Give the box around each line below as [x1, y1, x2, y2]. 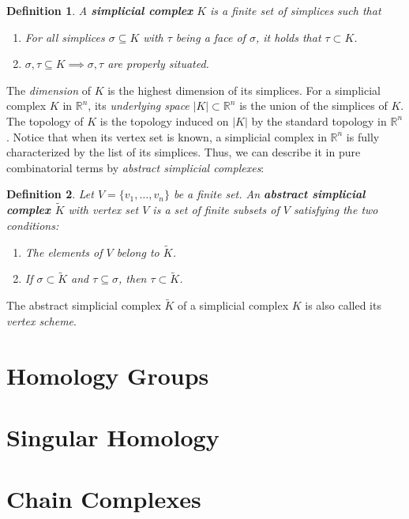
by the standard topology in [251, 112, 387, 129]
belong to [116, 243, 159, 260]
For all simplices [24, 28, 105, 45]
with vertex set [68, 201, 139, 218]
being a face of [175, 28, 246, 45]
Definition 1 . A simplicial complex [6, 2, 193, 18]
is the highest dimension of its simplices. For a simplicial [107, 81, 381, 98]
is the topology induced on [99, 112, 229, 129]
